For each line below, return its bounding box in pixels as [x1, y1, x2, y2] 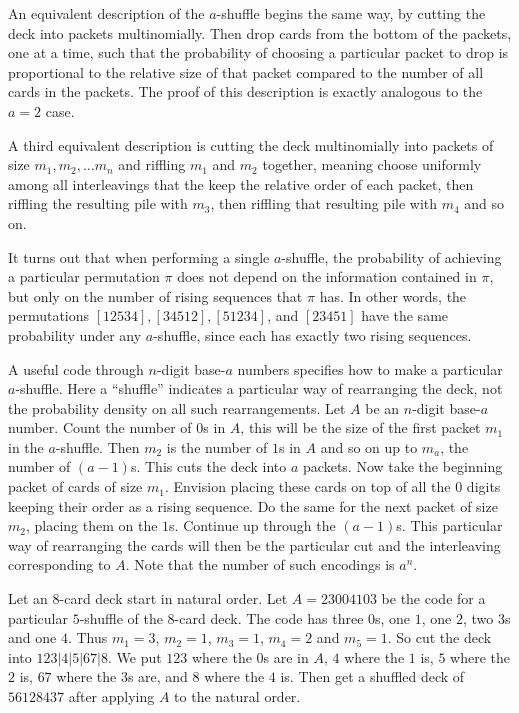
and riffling [118, 154, 186, 175]
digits [466, 476, 501, 497]
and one [8, 627, 57, 648]
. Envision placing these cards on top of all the [164, 476, 451, 497]
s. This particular [396, 515, 503, 536]
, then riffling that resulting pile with [210, 193, 438, 214]
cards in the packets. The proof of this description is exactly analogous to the [8, 81, 483, 102]
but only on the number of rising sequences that [8, 285, 303, 306]
